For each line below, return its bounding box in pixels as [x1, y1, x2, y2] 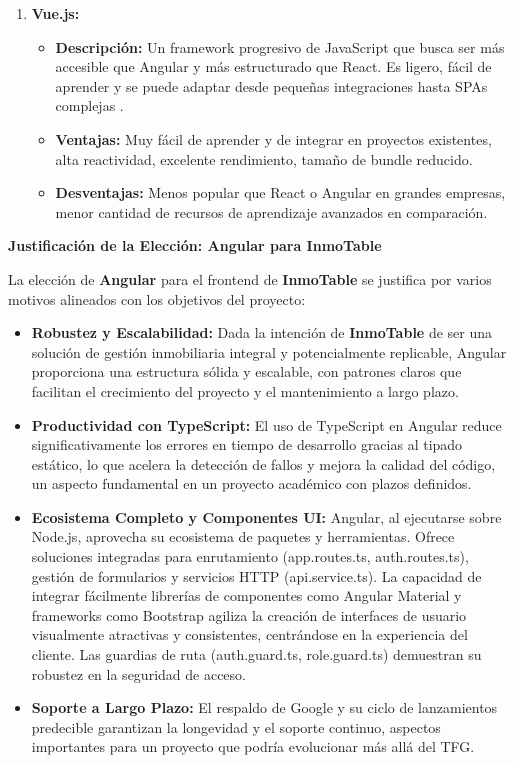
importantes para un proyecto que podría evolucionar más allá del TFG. [31, 736, 475, 757]
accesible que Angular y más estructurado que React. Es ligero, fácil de [55, 56, 492, 77]
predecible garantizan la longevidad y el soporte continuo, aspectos [31, 716, 441, 737]
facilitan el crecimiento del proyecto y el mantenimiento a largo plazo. [31, 380, 459, 401]
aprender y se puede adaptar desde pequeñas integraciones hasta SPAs [55, 75, 488, 96]
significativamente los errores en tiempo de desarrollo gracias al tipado [31, 434, 463, 455]
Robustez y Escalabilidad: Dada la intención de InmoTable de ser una [31, 322, 493, 343]
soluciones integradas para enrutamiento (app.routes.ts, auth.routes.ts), [31, 546, 469, 567]
